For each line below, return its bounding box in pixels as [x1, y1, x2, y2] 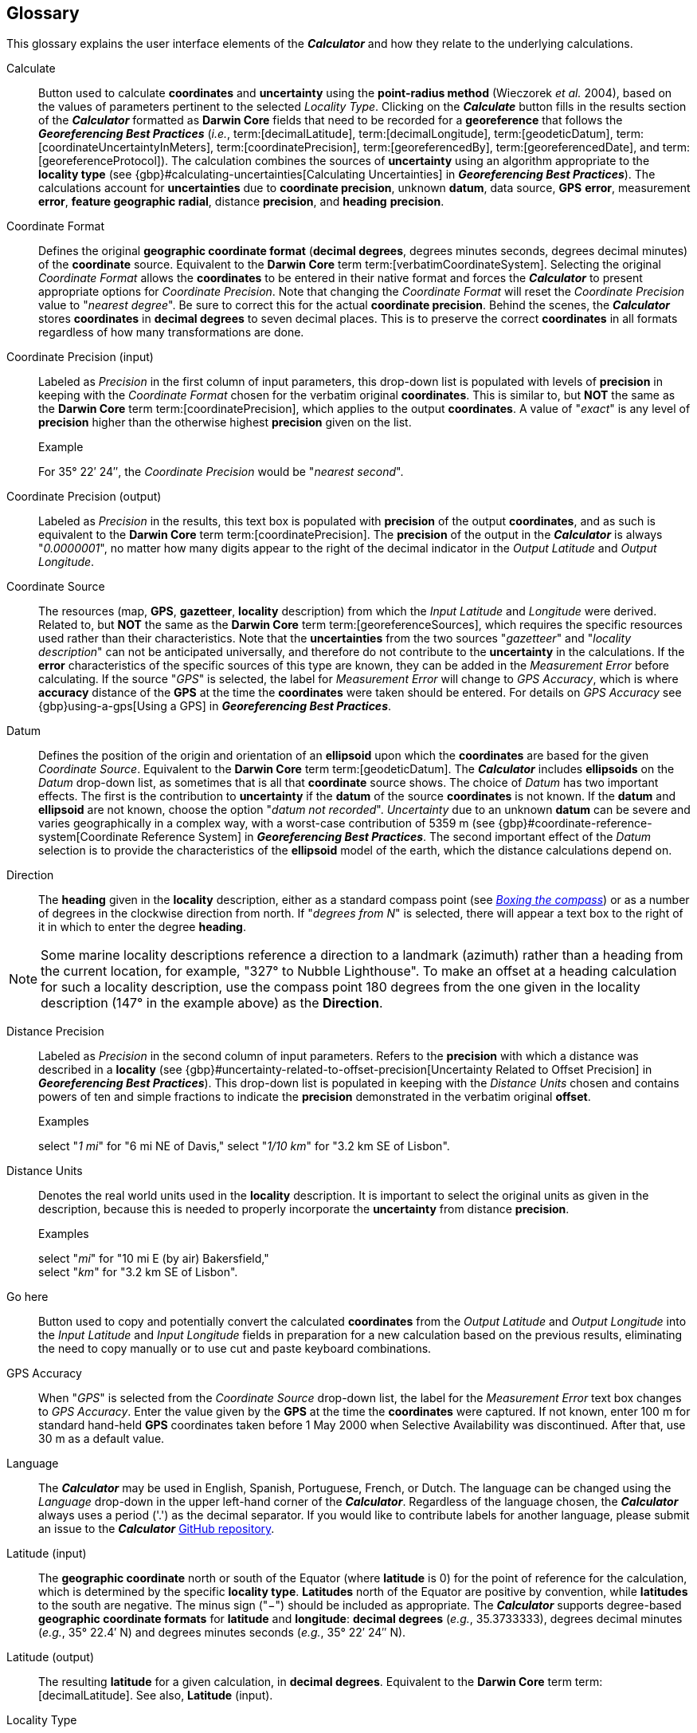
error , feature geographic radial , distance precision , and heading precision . [38, 195, 444, 209]
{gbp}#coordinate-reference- [498, 816, 652, 831]
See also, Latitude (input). [135, 1688, 273, 1703]
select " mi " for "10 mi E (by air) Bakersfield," [38, 1252, 269, 1266]
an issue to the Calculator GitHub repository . [38, 1522, 275, 1536]
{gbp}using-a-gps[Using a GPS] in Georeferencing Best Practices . [38, 699, 392, 713]
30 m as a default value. [38, 1432, 165, 1446]
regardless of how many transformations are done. [38, 325, 304, 340]
